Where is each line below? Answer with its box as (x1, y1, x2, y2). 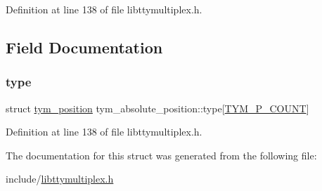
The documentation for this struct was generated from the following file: (6, 147, 317, 162)
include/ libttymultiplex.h (6, 171, 114, 186)
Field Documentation (6, 36, 163, 58)
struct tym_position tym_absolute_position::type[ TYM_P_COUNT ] (6, 100, 309, 115)
